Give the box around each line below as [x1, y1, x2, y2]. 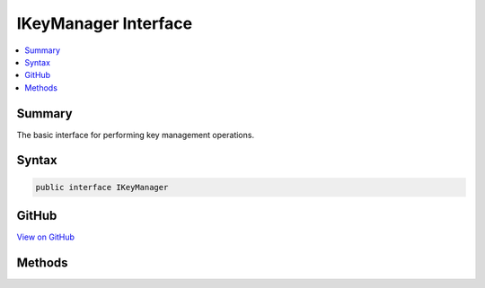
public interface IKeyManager [35, 182, 169, 192]
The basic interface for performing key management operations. [16, 129, 255, 140]
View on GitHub [16, 231, 75, 242]
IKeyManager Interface [16, 13, 193, 33]
